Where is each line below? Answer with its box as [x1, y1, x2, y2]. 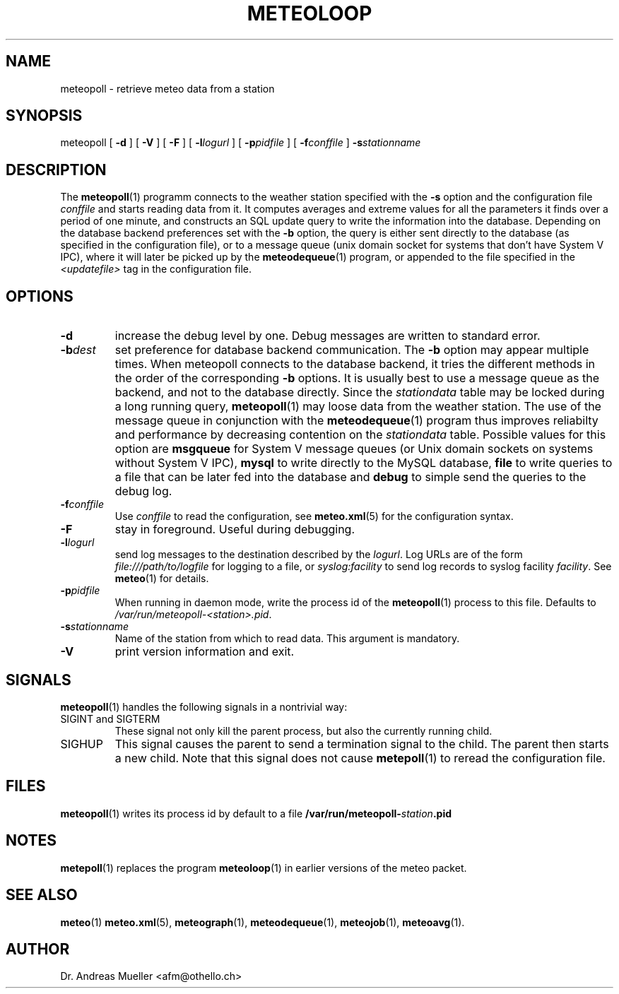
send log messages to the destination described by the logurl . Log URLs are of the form [114, 548, 523, 561]
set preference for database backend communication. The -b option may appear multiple [114, 343, 589, 357]
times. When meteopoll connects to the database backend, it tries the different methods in [114, 357, 596, 372]
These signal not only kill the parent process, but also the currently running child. [114, 724, 493, 737]
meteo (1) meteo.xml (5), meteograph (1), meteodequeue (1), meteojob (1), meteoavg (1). [60, 916, 465, 928]
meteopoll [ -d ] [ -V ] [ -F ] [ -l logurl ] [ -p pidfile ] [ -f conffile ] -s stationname [60, 136, 421, 149]
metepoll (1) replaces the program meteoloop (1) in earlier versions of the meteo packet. [60, 861, 467, 874]
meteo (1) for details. [114, 572, 209, 585]
